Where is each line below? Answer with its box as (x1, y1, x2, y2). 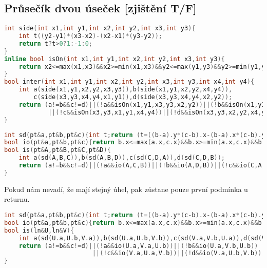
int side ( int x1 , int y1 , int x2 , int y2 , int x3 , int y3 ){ (4, 25, 196, 32)
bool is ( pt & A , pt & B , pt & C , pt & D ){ (4, 146, 111, 154)
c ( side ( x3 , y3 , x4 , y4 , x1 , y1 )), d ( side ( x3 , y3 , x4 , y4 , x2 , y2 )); (33, 93, 233, 101)
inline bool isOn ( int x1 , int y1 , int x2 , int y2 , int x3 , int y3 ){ (4, 55, 225, 63)
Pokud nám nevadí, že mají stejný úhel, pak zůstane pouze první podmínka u (4, 183, 248, 194)
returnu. (4, 194, 30, 204)
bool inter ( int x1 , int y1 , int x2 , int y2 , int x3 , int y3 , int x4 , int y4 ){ (4, 78, 255, 86)
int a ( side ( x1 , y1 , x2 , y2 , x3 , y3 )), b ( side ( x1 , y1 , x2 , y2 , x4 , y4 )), (18, 86, 233, 93)
